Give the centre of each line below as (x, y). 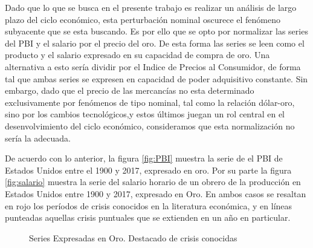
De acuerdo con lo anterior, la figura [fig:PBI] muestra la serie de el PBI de (144, 158)
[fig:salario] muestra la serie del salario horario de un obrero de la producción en (153, 182)
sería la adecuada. (38, 138)
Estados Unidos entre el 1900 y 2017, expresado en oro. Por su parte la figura (148, 170)
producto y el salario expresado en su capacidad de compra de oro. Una (137, 55)
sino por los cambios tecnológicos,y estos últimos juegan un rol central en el (145, 114)
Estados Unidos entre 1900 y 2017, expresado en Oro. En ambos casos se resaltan (156, 193)
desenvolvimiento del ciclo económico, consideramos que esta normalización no (150, 126)
